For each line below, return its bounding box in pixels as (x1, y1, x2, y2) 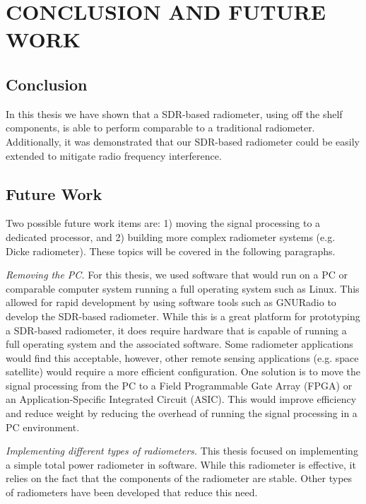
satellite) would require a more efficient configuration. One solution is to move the (6, 364, 361, 379)
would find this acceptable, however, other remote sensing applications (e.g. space (6, 350, 359, 365)
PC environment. (6, 419, 80, 434)
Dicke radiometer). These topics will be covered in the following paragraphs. (6, 243, 336, 258)
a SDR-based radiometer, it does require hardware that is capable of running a (6, 322, 347, 337)
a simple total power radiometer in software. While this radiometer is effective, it (6, 457, 356, 471)
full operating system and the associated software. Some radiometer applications (6, 336, 353, 351)
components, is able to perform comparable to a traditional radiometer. (6, 120, 315, 135)
